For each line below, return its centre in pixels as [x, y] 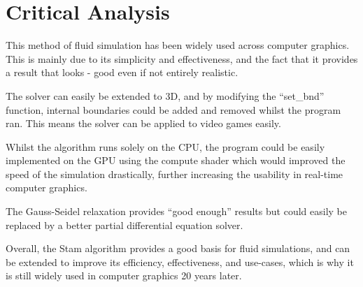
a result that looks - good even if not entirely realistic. [122, 72]
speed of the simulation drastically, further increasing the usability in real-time [175, 174]
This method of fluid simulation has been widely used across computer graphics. [178, 45]
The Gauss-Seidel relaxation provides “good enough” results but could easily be [176, 211]
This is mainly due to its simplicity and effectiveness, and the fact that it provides [182, 58]
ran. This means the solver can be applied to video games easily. [143, 123]
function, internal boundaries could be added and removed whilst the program [173, 109]
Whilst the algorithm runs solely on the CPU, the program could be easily [165, 146]
